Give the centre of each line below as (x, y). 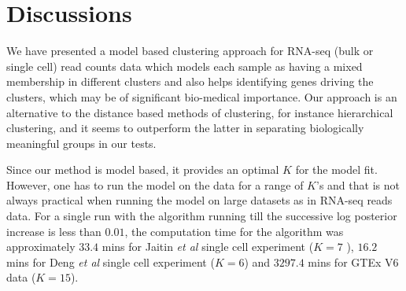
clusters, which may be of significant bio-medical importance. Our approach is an (202, 96)
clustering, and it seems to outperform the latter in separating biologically (185, 128)
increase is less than (54, 231)
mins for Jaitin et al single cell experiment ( (208, 247)
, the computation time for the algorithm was (234, 231)
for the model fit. (336, 169)
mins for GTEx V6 (353, 262)
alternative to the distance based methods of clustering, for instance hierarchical (200, 112)
